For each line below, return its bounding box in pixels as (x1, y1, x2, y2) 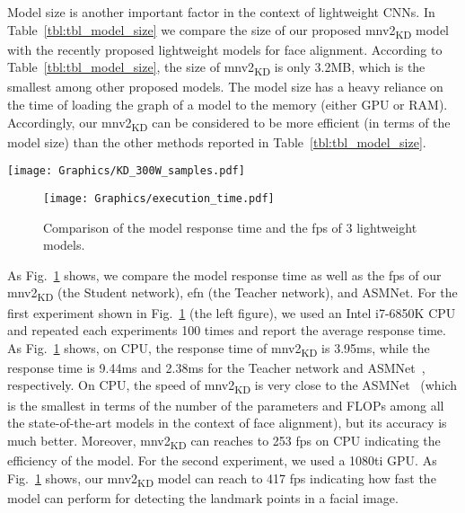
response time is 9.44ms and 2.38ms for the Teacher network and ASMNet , (7, 358, 426, 376)
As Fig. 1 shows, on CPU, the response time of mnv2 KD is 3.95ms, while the (7, 338, 430, 359)
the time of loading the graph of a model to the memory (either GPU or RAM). (7, 95, 448, 114)
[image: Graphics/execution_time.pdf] (43, 192, 275, 205)
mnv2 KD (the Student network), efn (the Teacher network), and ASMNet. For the (7, 283, 458, 305)
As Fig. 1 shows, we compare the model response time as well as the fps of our (7, 265, 442, 284)
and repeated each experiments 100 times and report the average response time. (7, 321, 446, 340)
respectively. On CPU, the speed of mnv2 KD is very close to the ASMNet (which (7, 376, 458, 397)
